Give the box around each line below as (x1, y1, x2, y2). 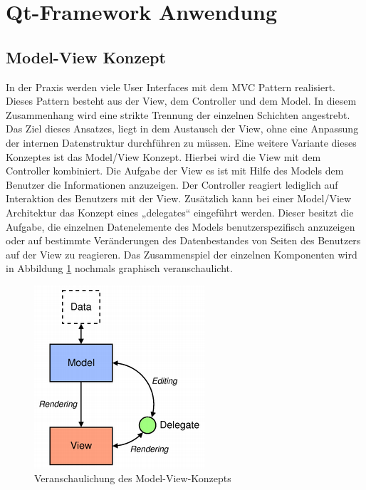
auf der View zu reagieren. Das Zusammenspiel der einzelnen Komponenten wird (6, 246, 357, 261)
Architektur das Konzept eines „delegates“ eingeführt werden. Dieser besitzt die (6, 204, 354, 219)
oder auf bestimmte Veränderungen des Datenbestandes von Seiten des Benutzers (6, 233, 361, 248)
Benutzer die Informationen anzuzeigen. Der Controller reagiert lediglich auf (6, 177, 338, 192)
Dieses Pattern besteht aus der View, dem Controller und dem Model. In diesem (6, 93, 357, 108)
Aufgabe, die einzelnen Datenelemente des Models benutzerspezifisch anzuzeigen (6, 219, 355, 234)
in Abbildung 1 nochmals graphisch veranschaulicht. (6, 261, 233, 276)
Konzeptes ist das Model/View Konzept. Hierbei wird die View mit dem (6, 149, 321, 164)
